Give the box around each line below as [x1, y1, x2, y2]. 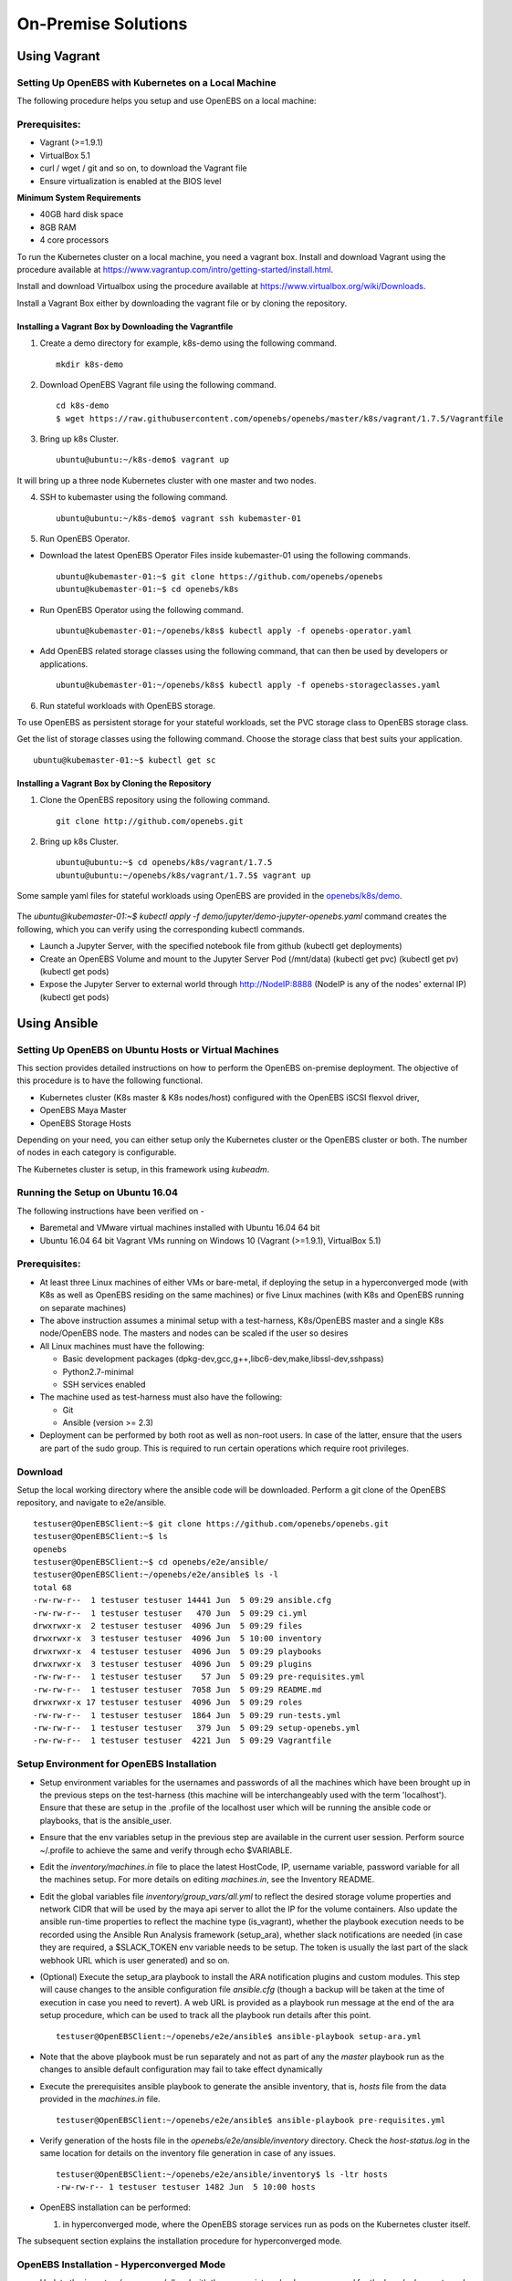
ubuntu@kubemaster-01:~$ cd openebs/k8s [56, 584, 239, 595]
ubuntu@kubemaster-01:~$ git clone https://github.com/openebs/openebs [56, 571, 383, 581]
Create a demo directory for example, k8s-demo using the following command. [39, 338, 338, 349]
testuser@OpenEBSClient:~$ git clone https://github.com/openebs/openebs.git [33, 1518, 390, 1528]
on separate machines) [39, 1302, 127, 1313]
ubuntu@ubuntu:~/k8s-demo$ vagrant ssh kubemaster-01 [56, 513, 301, 524]
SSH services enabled [62, 1379, 146, 1390]
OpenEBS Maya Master [39, 1105, 127, 1116]
